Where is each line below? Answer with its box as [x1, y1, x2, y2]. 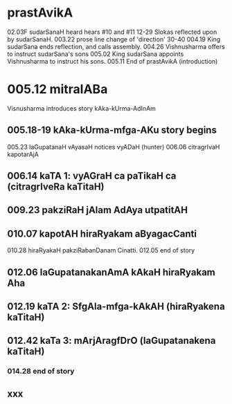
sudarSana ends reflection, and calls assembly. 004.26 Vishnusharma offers [7, 42, 225, 50]
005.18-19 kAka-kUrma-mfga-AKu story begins [7, 125, 217, 136]
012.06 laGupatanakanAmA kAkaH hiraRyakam [7, 266, 216, 278]
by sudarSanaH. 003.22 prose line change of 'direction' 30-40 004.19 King [7, 35, 221, 43]
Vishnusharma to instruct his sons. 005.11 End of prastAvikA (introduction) [7, 57, 218, 65]
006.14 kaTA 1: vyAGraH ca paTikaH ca [7, 170, 177, 182]
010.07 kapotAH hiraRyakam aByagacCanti [7, 228, 197, 239]
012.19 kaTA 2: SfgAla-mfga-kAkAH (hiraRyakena [7, 301, 225, 313]
